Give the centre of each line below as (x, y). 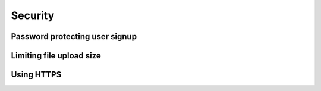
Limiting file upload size (56, 56)
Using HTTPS (36, 75)
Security (33, 15)
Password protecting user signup (74, 37)
